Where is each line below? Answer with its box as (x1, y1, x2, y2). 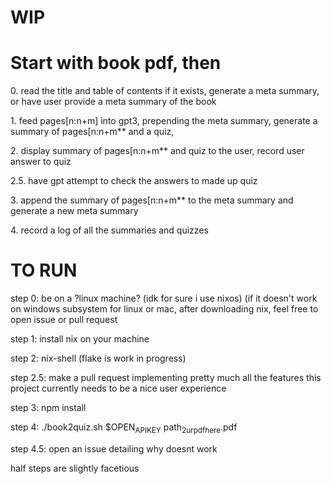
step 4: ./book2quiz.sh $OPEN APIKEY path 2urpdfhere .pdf (10, 421, 238, 435)
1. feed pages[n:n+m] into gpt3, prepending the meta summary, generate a (10, 115, 318, 127)
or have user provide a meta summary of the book (10, 96, 217, 108)
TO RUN (10, 259, 78, 282)
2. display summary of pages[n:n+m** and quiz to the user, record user (10, 145, 305, 157)
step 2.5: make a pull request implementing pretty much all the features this (10, 372, 322, 384)
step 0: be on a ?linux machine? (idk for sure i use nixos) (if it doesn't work (10, 292, 318, 305)
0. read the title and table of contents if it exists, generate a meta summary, (10, 85, 320, 97)
